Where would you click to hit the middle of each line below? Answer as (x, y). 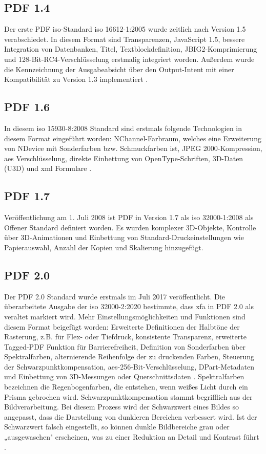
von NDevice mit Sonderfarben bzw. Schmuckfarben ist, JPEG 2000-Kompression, (133, 148)
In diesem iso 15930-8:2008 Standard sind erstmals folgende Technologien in (123, 128)
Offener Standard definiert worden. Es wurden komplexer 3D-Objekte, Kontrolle (130, 227)
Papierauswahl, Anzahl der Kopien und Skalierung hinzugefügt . (104, 247)
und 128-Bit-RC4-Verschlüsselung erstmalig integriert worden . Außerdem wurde (129, 59)
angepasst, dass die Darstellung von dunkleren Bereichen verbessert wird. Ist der (131, 416)
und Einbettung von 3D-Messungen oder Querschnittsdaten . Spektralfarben (124, 376)
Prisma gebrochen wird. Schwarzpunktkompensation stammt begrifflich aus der (128, 396)
